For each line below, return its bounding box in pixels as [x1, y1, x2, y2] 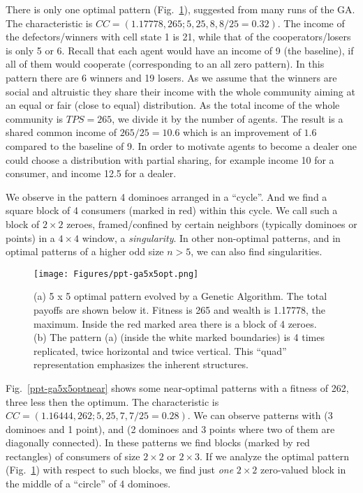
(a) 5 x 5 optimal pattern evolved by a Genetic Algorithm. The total [34, 289, 327, 303]
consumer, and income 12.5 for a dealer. [6, 166, 177, 181]
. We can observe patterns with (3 [187, 408, 333, 423]
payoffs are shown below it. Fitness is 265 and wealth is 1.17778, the [34, 302, 325, 317]
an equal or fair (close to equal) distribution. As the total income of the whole [6, 98, 340, 112]
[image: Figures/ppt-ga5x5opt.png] [34, 268, 199, 279]
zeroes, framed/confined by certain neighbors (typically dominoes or [66, 216, 357, 231]
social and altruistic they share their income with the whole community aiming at [6, 84, 355, 98]
